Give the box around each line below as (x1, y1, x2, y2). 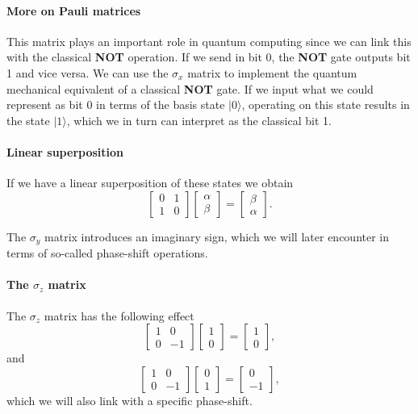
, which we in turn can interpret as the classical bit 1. (66, 111, 332, 128)
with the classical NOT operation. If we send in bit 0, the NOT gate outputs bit (6, 48, 411, 65)
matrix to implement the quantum (187, 64, 357, 81)
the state (6, 111, 50, 128)
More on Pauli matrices (6, 2, 141, 19)
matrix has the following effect (44, 307, 194, 324)
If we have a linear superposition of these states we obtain (6, 174, 294, 191)
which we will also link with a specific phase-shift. (6, 391, 253, 408)
